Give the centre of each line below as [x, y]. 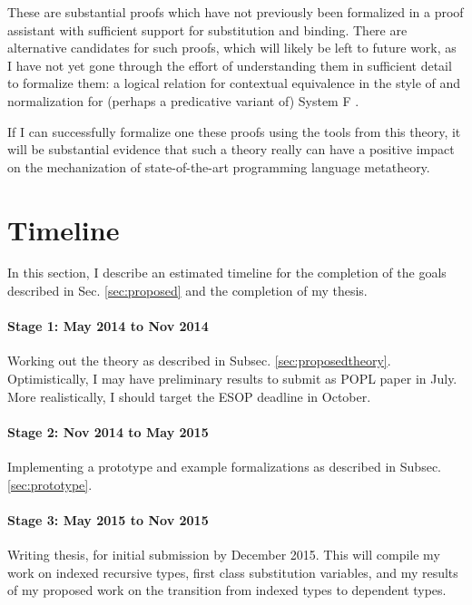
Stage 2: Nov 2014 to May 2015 [108, 431]
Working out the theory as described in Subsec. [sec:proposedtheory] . [199, 361]
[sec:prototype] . [50, 484]
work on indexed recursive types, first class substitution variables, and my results [233, 572]
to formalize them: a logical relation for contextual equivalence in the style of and [234, 83]
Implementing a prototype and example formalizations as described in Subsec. [224, 467]
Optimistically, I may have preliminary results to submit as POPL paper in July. [232, 379]
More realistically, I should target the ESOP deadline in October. [189, 396]
